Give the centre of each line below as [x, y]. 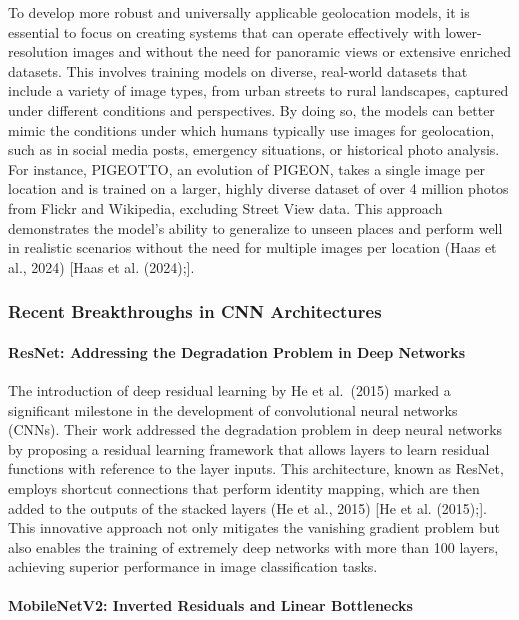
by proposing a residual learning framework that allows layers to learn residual [249, 448]
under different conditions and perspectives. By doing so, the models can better [251, 109]
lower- [463, 31]
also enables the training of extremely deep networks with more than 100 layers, [253, 546]
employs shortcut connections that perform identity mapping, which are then [244, 487]
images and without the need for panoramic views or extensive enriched [291, 51]
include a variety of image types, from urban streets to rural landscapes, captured [258, 90]
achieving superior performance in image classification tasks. [193, 566]
